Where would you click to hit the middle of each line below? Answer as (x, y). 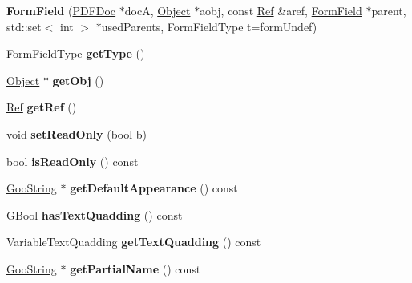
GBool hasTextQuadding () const (95, 214)
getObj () (78, 80)
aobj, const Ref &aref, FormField (281, 10)
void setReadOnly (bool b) (77, 133)
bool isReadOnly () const (73, 161)
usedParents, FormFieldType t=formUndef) (209, 26)
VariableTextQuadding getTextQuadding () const (134, 242)
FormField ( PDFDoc (61, 10)
